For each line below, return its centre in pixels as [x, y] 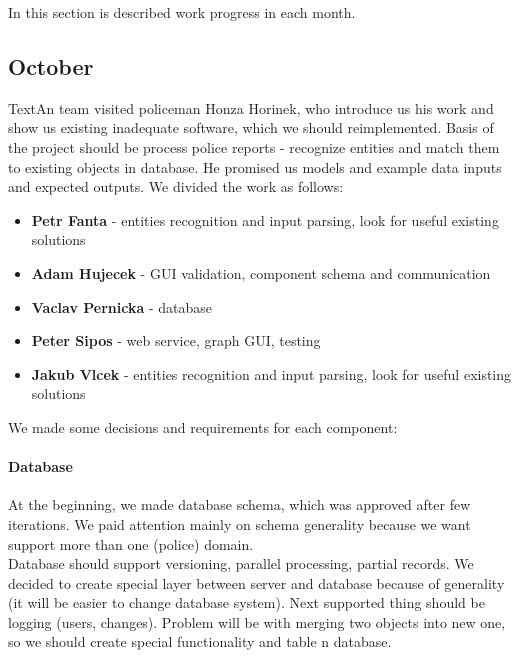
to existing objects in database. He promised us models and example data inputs [255, 166]
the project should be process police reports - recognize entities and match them [254, 146]
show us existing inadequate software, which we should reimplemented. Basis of [251, 127]
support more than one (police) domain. [131, 543]
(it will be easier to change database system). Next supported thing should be [246, 602]
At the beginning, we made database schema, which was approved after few [239, 504]
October [51, 65]
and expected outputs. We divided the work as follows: [176, 186]
